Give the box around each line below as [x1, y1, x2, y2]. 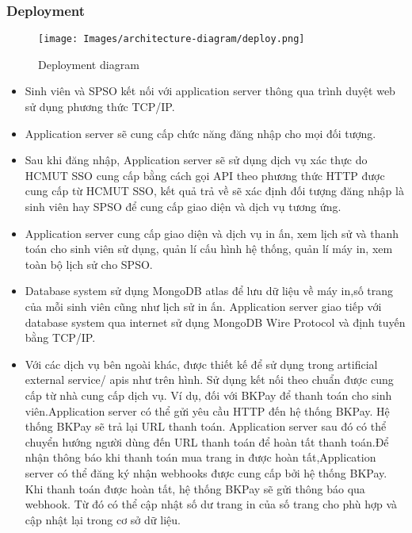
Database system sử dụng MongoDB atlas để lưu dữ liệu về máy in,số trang [25, 282, 394, 299]
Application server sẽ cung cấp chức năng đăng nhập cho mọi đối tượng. [25, 125, 376, 141]
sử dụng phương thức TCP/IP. [25, 98, 175, 115]
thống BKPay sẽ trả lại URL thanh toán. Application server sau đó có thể [25, 418, 387, 435]
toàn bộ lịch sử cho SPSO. [25, 255, 153, 272]
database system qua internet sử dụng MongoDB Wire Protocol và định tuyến [25, 313, 406, 330]
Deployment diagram [38, 56, 139, 72]
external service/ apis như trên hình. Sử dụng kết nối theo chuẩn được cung [25, 371, 394, 388]
